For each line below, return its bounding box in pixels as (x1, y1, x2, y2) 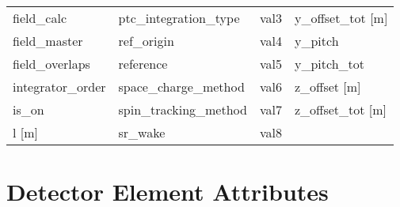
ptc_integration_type (118, 9, 240, 27)
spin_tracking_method (118, 100, 247, 119)
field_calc (13, 9, 67, 27)
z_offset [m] (294, 77, 361, 96)
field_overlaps (13, 55, 90, 73)
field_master (13, 32, 83, 50)
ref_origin (118, 32, 174, 50)
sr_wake (118, 123, 166, 141)
